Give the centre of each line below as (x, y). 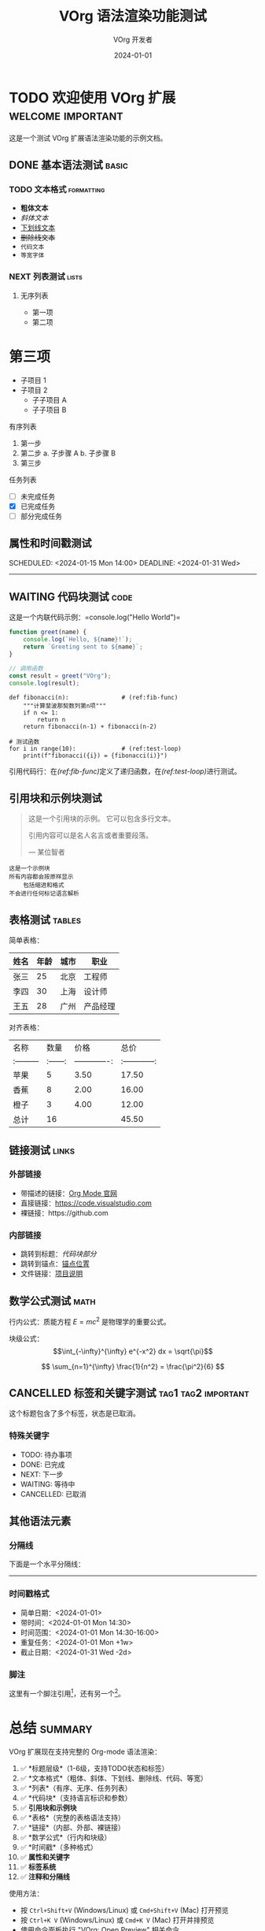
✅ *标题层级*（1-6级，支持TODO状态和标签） (94, 1768)
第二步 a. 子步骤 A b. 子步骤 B (68, 453)
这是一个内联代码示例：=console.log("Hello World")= (95, 617)
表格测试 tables (45, 920)
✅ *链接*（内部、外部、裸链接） (72, 1827)
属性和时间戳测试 (50, 543)
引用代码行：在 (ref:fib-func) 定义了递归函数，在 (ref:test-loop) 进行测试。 (125, 771)
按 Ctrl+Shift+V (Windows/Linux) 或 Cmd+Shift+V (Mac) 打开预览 (124, 1910)
